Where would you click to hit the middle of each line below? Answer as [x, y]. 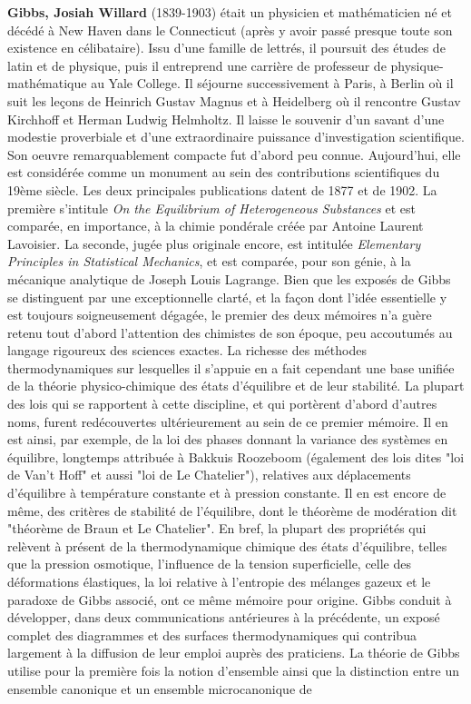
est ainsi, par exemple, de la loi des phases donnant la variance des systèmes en [228, 439]
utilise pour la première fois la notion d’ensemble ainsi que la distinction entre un [233, 670]
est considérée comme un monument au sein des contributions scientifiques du [224, 172]
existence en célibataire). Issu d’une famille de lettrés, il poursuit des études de [226, 48]
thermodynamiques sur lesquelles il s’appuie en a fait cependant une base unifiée [231, 367]
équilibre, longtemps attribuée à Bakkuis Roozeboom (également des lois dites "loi [236, 456]
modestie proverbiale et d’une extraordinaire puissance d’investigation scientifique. [236, 137]
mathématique [47, 83]
